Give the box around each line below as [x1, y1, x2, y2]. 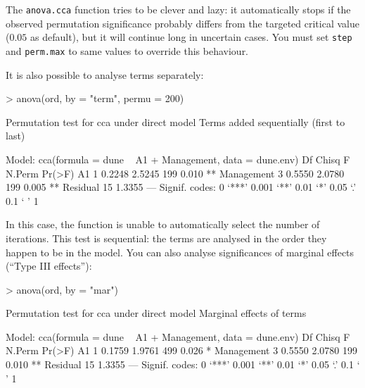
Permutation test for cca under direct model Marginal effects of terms [6, 306, 307, 320]
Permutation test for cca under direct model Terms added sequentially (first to [6, 114, 345, 129]
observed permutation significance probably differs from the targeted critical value [6, 15, 359, 30]
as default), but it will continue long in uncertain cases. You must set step [30, 30, 352, 44]
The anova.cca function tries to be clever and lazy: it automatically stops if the [6, 2, 351, 16]
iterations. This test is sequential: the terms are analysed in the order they [6, 230, 327, 245]
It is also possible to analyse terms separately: [6, 67, 204, 82]
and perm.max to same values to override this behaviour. [6, 43, 249, 58]
